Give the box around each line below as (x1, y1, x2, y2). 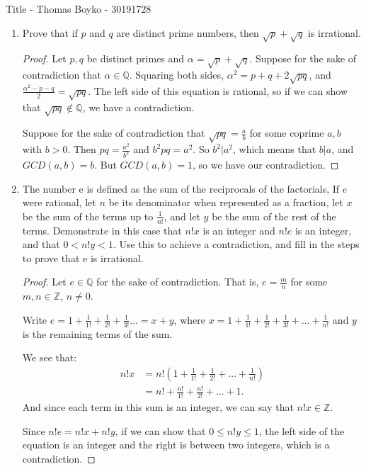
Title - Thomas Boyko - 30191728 (6, 1, 151, 16)
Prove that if (22, 25, 78, 40)
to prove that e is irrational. (22, 250, 144, 265)
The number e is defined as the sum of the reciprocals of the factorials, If (22, 181, 340, 196)
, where (173, 312, 205, 327)
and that (22, 237, 60, 252)
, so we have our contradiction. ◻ (192, 157, 339, 172)
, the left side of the (258, 423, 345, 438)
